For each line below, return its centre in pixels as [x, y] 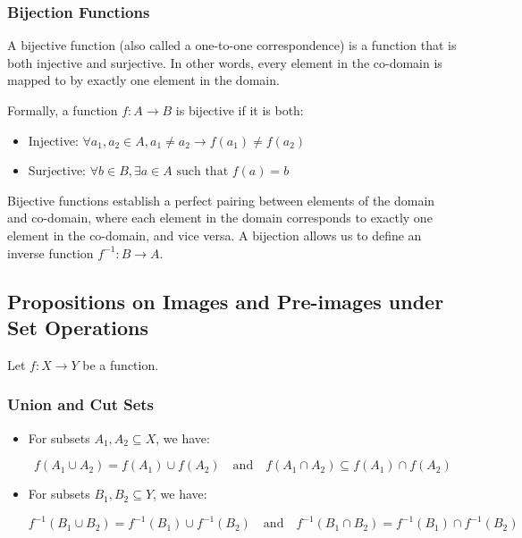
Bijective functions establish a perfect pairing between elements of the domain [221, 200]
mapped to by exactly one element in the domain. [143, 80]
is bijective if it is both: [240, 110]
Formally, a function [63, 110]
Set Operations [78, 327]
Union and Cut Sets [81, 404]
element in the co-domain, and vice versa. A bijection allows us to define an [215, 235]
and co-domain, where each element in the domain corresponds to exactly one [220, 218]
